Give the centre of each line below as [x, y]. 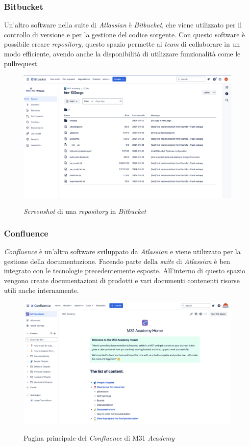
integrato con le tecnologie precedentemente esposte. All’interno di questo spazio [125, 271]
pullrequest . [22, 63]
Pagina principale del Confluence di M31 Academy [99, 438]
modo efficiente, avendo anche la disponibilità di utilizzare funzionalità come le [122, 53]
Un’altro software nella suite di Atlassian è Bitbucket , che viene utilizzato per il [123, 25]
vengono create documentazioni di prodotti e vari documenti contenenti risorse [122, 280]
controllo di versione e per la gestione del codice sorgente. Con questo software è [124, 34]
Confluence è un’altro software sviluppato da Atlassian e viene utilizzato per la [122, 251]
